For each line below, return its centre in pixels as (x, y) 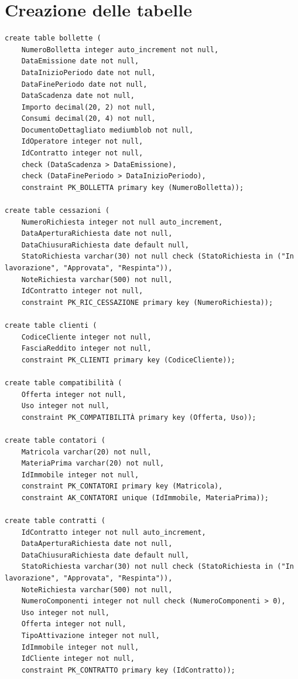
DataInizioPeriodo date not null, (88, 72)
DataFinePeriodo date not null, (84, 84)
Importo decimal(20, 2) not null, (88, 107)
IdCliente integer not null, (78, 659)
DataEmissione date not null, (80, 61)
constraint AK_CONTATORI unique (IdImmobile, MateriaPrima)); (145, 498)
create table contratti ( (55, 521)
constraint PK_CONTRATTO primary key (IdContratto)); (128, 670)
